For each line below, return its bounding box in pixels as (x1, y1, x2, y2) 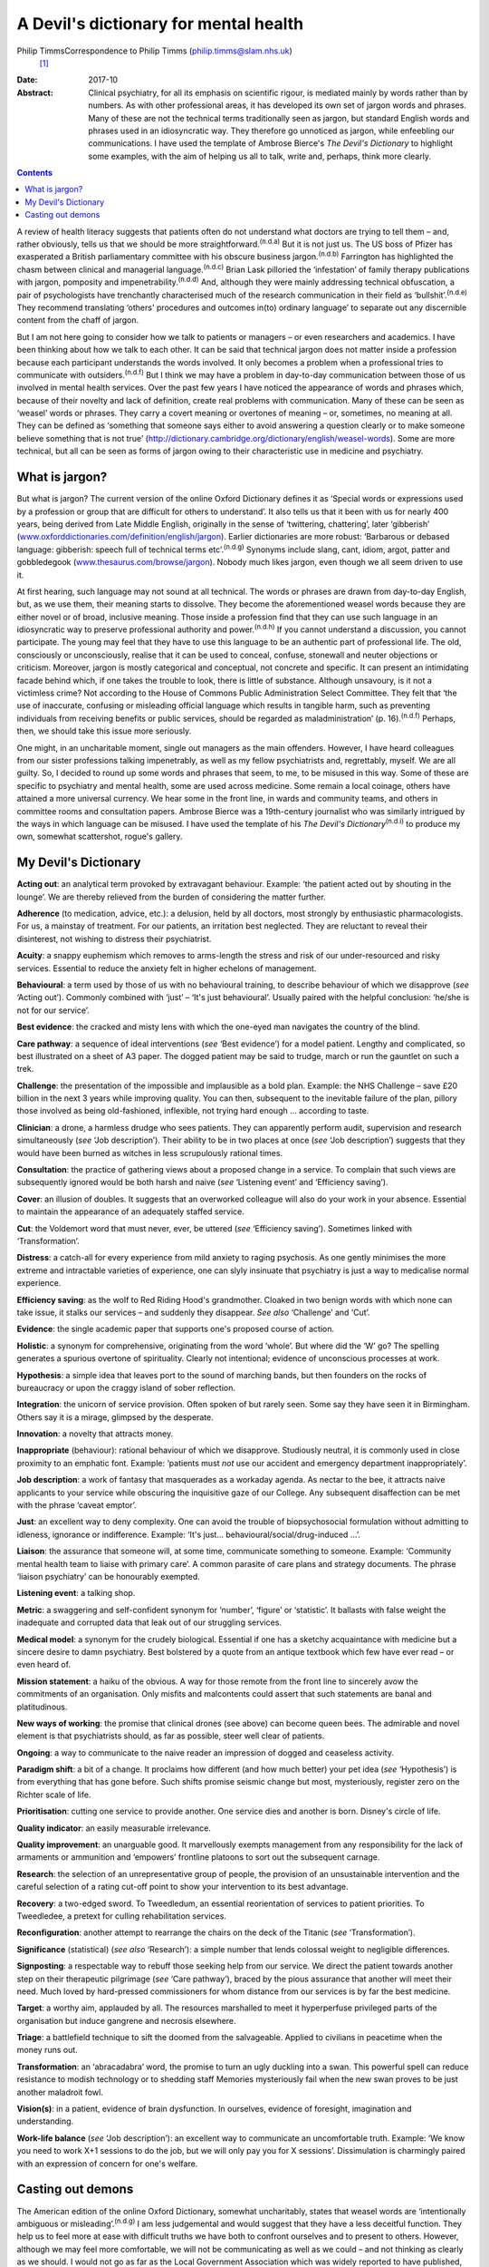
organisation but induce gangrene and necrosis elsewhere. (16, 2015, 236, 2026)
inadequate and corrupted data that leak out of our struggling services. (16, 1617, 283, 1628)
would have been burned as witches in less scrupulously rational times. (16, 1147, 283, 1158)
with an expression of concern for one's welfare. (16, 2158, 198, 2169)
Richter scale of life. (16, 1789, 91, 1800)
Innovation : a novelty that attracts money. (16, 1428, 174, 1439)
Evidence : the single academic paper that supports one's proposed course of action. (16, 1324, 335, 1335)
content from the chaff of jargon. (16, 315, 139, 326)
